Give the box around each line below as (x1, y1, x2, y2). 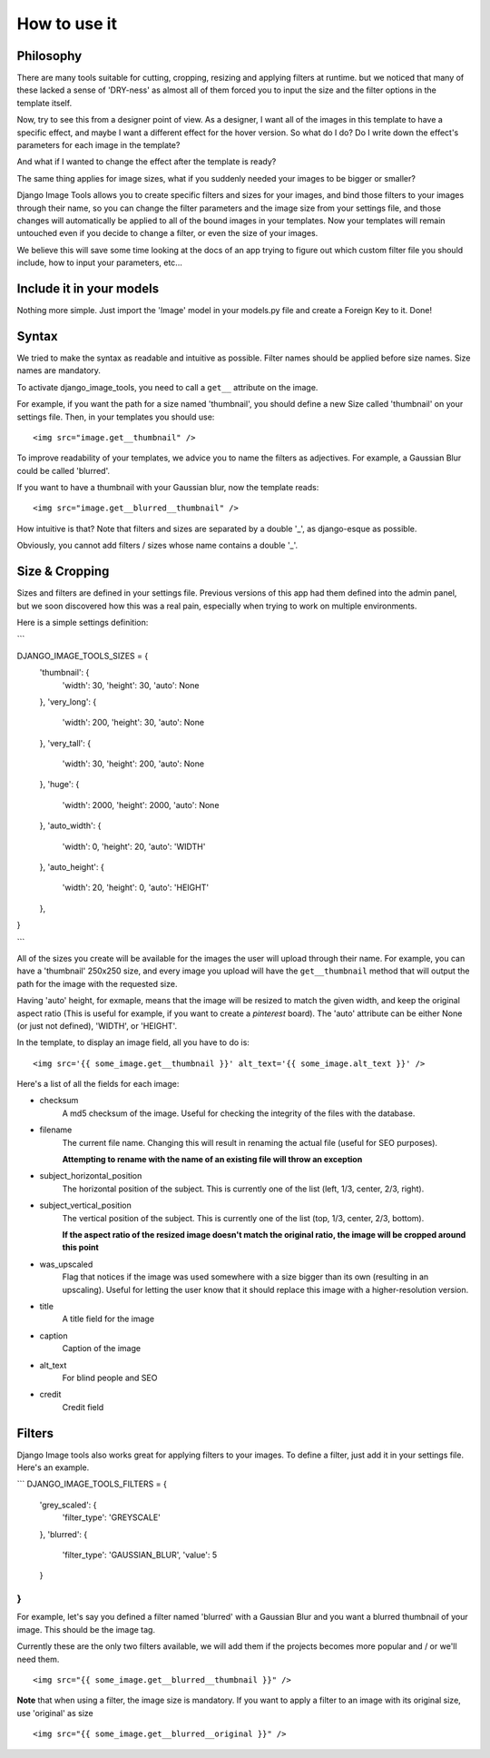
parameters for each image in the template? (16, 140, 181, 151)
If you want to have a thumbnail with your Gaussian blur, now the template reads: (16, 482, 319, 493)
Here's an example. (16, 1462, 90, 1473)
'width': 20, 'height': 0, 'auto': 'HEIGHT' (62, 882, 209, 894)
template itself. (16, 97, 73, 108)
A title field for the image (62, 1313, 154, 1325)
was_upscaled (39, 1259, 93, 1269)
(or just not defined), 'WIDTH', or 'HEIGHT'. (16, 1020, 177, 1031)
